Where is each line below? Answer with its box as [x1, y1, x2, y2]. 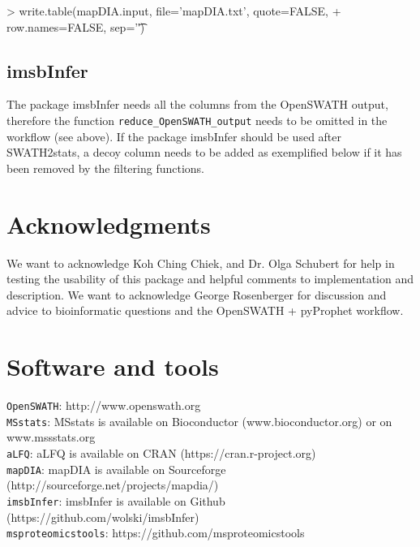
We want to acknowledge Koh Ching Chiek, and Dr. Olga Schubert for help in [6, 254, 395, 271]
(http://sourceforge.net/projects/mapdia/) [6, 476, 219, 493]
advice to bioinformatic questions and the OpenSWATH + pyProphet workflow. [6, 302, 404, 319]
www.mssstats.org [6, 429, 96, 446]
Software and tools [6, 350, 219, 383]
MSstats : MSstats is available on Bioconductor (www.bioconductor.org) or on [6, 412, 392, 429]
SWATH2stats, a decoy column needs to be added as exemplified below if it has [6, 144, 402, 161]
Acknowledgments [6, 207, 211, 240]
